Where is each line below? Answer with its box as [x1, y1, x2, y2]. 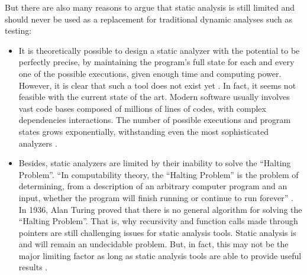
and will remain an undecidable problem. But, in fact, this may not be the [18, 238, 289, 250]
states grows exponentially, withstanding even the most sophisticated [18, 125, 269, 137]
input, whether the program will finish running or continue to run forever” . [18, 191, 293, 203]
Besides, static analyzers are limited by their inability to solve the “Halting [18, 157, 291, 169]
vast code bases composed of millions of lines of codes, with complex [18, 102, 266, 114]
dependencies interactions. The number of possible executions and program [18, 114, 291, 126]
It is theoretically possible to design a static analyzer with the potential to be [18, 44, 300, 56]
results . [18, 261, 48, 273]
